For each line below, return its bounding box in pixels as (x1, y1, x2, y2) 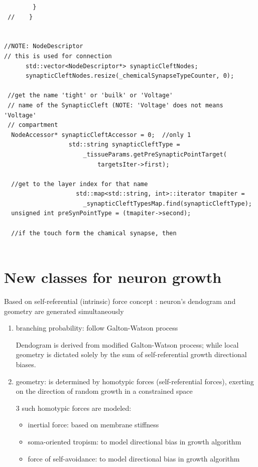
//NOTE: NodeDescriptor (4, 43, 83, 50)
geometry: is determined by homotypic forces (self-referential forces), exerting (16, 376, 254, 386)
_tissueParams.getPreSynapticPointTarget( (83, 150, 227, 158)
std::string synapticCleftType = (68, 141, 180, 148)
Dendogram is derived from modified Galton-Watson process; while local (16, 339, 239, 350)
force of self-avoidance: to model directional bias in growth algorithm (28, 453, 240, 463)
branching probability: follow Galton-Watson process (16, 323, 178, 333)
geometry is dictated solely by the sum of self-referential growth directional (16, 349, 247, 360)
